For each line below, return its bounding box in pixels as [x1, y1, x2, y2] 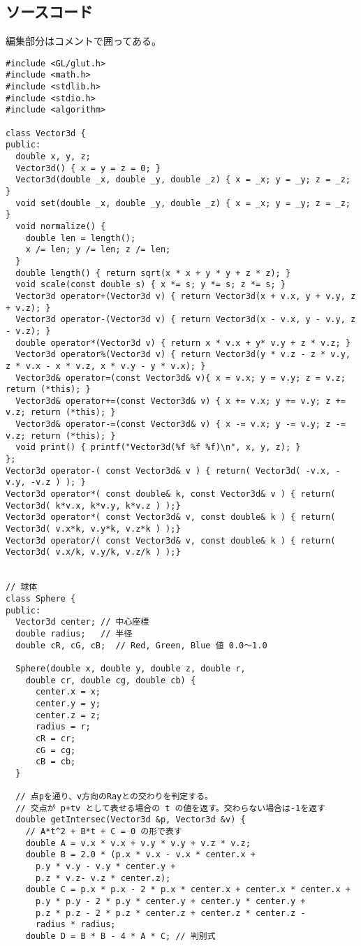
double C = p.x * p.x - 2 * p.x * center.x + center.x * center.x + [25, 885, 351, 895]
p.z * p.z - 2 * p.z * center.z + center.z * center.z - [35, 908, 306, 918]
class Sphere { [6, 593, 76, 604]
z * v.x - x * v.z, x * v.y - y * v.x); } [6, 361, 206, 371]
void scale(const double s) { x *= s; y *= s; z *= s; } [15, 279, 286, 290]
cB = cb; [35, 757, 76, 767]
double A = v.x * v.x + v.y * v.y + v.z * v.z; [25, 838, 251, 848]
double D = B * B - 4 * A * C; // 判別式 [25, 931, 216, 942]
